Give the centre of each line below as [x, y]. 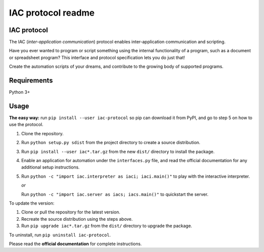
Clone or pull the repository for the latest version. [71, 212]
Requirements [31, 81]
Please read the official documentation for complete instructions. [75, 244]
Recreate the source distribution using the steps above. [77, 219]
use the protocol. [26, 125]
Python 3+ [20, 92]
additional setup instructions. [51, 167]
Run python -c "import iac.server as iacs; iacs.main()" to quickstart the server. [115, 194]
